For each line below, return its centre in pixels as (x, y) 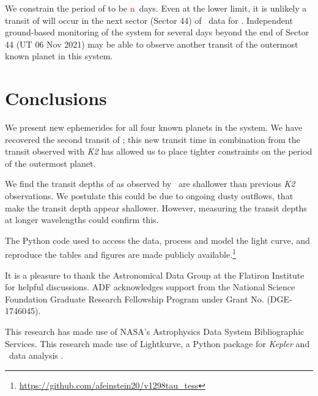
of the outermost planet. (50, 163)
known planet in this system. (59, 56)
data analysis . (36, 355)
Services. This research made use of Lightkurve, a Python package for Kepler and (157, 343)
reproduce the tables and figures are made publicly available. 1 (120, 254)
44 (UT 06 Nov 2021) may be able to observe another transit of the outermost (152, 44)
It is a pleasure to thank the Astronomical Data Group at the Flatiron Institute (155, 275)
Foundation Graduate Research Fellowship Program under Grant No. (135, 299)
